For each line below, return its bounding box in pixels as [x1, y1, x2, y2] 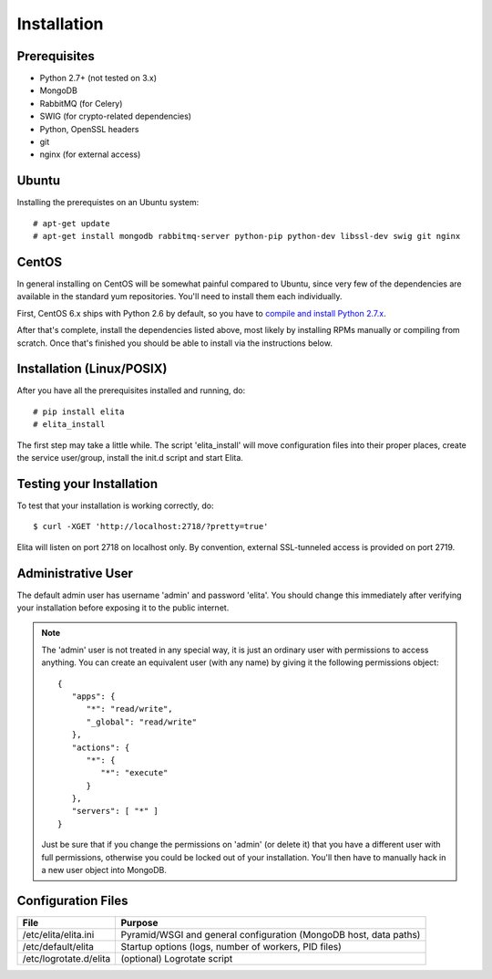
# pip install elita [33, 406, 125, 417]
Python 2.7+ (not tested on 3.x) [39, 73, 158, 84]
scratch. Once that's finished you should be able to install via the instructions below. [16, 338, 333, 349]
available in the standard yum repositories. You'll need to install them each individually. [16, 291, 343, 302]
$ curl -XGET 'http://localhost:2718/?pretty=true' [33, 521, 269, 532]
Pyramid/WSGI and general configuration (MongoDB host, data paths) [120, 928, 421, 941]
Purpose [120, 916, 159, 929]
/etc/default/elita [22, 940, 95, 953]
